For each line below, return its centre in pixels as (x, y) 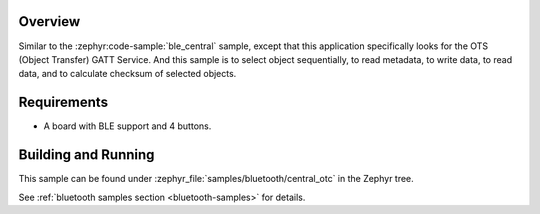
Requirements (63, 102)
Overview (49, 21)
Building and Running (86, 155)
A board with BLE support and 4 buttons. (127, 126)
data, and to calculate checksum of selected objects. (127, 74)
